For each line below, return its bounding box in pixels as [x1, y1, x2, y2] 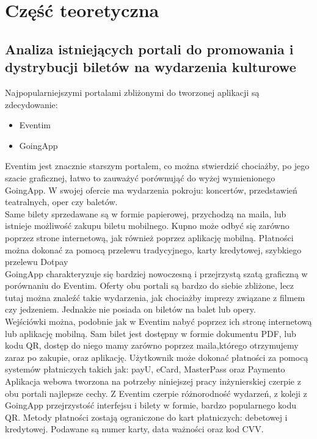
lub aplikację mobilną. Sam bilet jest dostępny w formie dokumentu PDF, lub [5, 327, 296, 339]
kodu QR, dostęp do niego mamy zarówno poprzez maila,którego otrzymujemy [5, 339, 299, 352]
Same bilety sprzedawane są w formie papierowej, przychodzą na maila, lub [5, 207, 286, 220]
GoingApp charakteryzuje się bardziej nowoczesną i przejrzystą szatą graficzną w [5, 267, 308, 280]
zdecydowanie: [5, 98, 58, 111]
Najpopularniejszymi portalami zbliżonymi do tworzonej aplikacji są [5, 85, 260, 98]
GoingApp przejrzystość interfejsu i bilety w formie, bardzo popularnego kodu [5, 399, 297, 412]
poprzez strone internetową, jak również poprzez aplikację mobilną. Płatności [5, 231, 294, 244]
